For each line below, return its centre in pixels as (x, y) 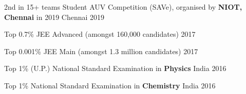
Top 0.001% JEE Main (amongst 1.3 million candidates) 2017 (101, 51)
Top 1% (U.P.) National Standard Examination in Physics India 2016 (115, 68)
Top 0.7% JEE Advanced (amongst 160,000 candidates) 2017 (100, 34)
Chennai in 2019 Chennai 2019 (54, 17)
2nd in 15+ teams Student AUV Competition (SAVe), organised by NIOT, (123, 7)
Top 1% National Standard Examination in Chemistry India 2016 (110, 85)
